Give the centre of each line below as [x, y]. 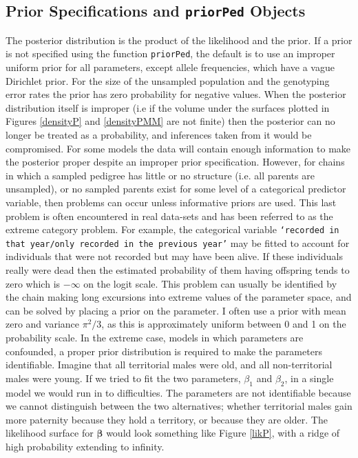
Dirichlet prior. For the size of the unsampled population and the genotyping [168, 80]
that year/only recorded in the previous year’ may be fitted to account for [178, 242]
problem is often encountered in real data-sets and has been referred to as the [169, 216]
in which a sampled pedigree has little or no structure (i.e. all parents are [160, 175]
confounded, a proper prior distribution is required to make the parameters [164, 351]
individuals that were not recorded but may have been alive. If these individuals [174, 256]
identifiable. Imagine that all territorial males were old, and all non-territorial [169, 365]
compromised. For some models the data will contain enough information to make [178, 148]
